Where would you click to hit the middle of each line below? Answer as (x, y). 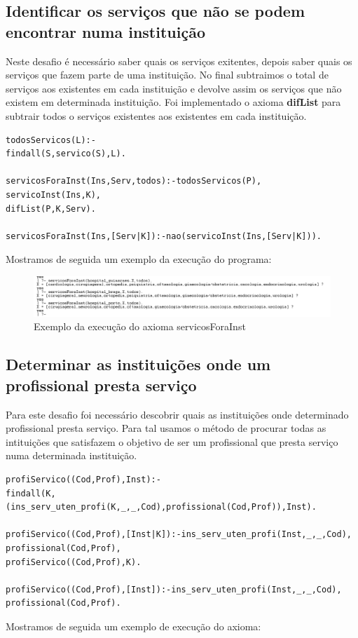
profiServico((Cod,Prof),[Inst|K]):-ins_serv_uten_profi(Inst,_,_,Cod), (179, 535)
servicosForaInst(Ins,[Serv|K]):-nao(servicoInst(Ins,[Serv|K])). (164, 236)
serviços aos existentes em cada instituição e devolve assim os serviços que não (174, 88)
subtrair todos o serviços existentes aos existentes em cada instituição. (156, 115)
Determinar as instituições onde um (138, 364)
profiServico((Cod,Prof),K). (74, 562)
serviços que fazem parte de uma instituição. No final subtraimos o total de (167, 75)
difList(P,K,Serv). (51, 209)
